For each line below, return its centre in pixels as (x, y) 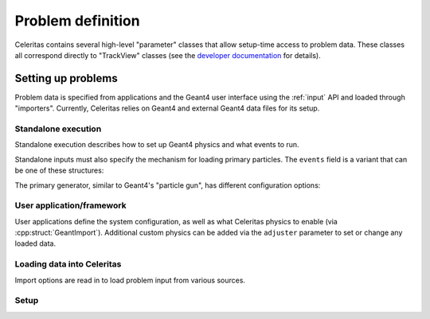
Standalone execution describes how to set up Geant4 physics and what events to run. (157, 145)
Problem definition (77, 21)
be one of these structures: (59, 170)
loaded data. (35, 243)
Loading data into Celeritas (68, 264)
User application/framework (70, 205)
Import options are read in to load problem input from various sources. (130, 280)
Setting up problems (66, 78)
